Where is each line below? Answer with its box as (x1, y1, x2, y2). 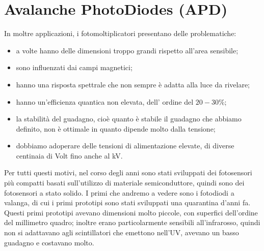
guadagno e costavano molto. (4, 237, 94, 247)
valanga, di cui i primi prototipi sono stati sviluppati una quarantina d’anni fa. (4, 197, 251, 208)
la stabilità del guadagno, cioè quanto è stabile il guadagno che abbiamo (16, 113, 242, 124)
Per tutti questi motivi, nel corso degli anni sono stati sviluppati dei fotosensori (4, 167, 252, 178)
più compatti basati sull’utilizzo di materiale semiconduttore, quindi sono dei (4, 177, 245, 188)
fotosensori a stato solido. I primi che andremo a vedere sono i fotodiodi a (4, 187, 234, 198)
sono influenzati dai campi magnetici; (16, 62, 133, 73)
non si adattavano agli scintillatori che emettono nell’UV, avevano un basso (4, 227, 239, 238)
